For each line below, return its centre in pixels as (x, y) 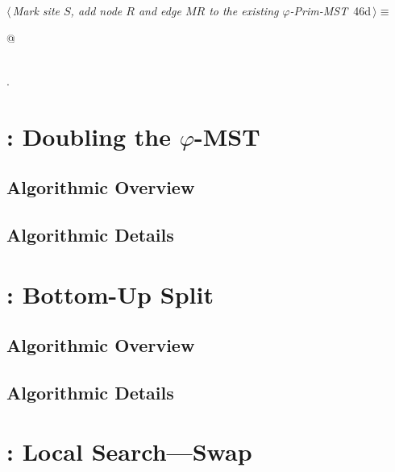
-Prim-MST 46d (331, 10)
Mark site (36, 10)
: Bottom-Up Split (110, 294)
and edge (160, 10)
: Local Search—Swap (129, 451)
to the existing (244, 10)
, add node (96, 10)
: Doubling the (89, 136)
